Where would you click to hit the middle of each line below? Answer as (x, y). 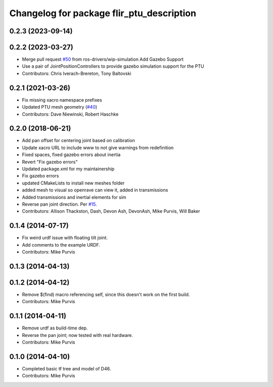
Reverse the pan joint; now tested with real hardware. (78, 335)
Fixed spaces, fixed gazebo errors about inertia (71, 155)
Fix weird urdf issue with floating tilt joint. (65, 238)
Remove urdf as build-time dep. (55, 328)
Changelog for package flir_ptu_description (103, 13)
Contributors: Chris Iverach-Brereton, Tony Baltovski (77, 73)
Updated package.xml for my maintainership (68, 169)
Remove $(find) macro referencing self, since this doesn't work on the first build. (106, 294)
